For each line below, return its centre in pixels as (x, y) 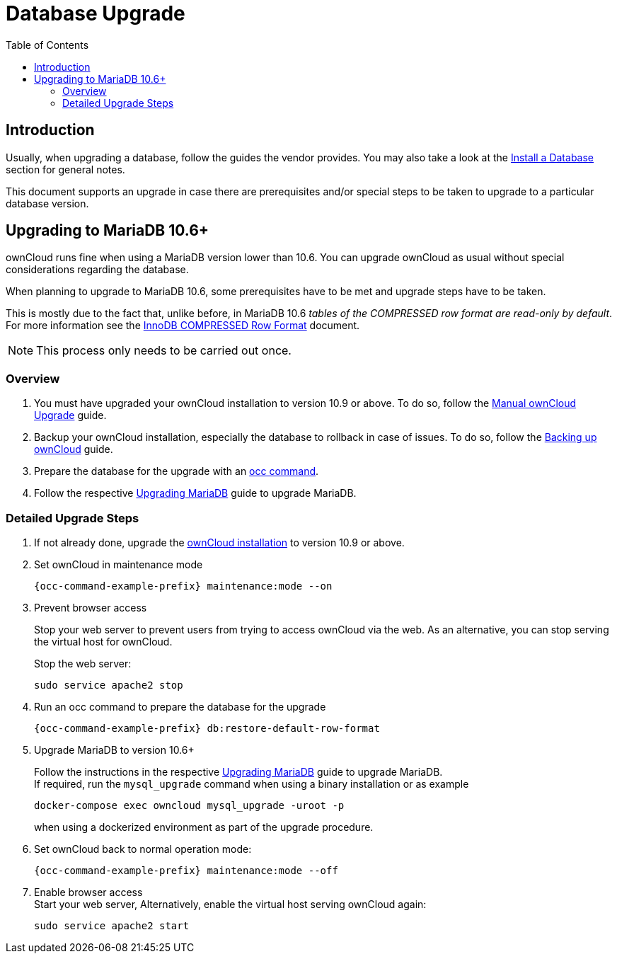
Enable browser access (88, 892)
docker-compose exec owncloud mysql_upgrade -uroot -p (189, 805)
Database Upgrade (96, 13)
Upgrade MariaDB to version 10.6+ (114, 750)
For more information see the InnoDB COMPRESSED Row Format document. (183, 326)
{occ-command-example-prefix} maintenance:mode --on (183, 586)
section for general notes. (65, 169)
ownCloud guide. (74, 449)
